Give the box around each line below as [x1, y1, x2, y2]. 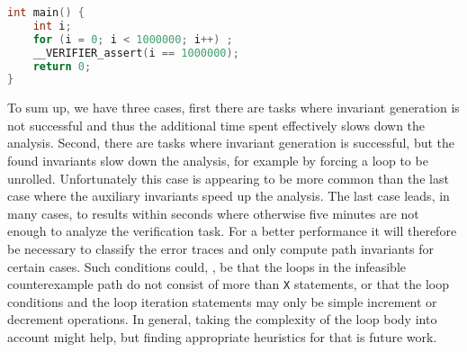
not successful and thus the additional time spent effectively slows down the [7, 115, 426, 134]
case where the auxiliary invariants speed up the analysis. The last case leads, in [7, 186, 450, 205]
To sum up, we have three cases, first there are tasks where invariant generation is [7, 98, 460, 117]
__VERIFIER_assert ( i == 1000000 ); [32, 46, 239, 59]
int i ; [32, 19, 72, 32]
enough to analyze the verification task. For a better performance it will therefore [7, 221, 457, 240]
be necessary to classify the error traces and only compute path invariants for [7, 239, 434, 257]
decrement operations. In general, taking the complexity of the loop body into [7, 310, 437, 329]
